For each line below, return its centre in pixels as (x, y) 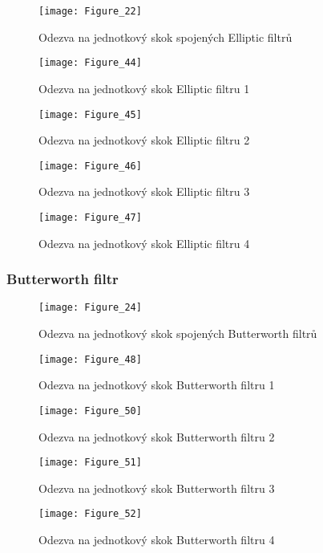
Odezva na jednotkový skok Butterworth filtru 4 (157, 540)
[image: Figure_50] (90, 411)
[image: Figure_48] (90, 359)
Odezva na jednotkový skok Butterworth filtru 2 (157, 436)
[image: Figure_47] (90, 218)
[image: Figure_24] (90, 308)
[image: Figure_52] (90, 514)
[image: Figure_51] (90, 463)
